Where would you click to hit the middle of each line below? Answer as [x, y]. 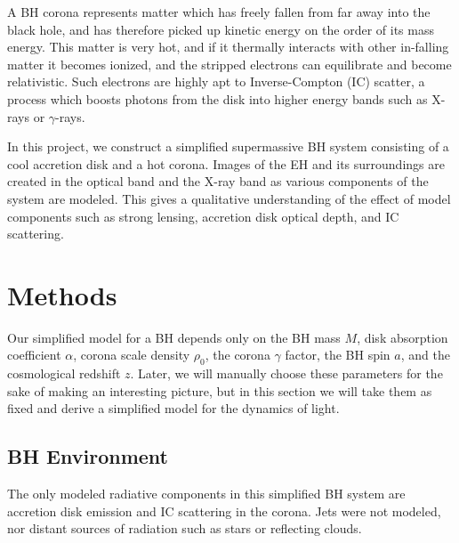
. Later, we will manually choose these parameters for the [286, 373]
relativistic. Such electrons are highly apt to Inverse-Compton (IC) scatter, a [216, 81]
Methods [62, 294]
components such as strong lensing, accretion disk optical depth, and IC [203, 216]
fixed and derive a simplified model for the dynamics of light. [173, 408]
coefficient [34, 355]
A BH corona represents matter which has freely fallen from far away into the [219, 12]
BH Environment [88, 456]
